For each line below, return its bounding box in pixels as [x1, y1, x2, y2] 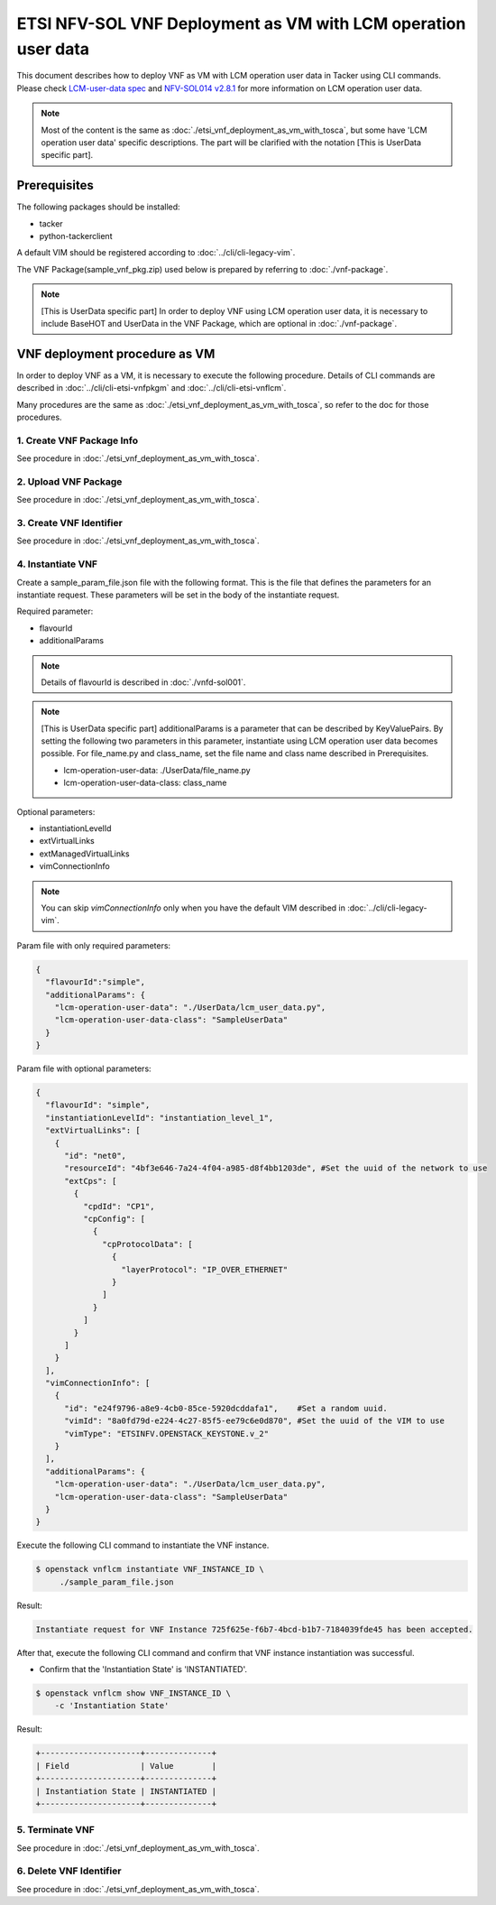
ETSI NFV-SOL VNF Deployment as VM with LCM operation [16, 14, 466, 33]
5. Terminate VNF [16, 1824, 95, 1836]
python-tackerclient [39, 230, 113, 241]
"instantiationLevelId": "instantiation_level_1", [45, 1113, 274, 1123]
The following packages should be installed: [16, 201, 180, 212]
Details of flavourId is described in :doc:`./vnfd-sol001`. [41, 677, 246, 688]
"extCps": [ [64, 1176, 117, 1186]
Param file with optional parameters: [16, 1063, 152, 1074]
